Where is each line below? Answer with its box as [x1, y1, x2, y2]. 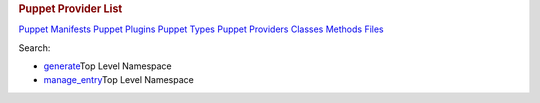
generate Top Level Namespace [43, 60, 172, 72]
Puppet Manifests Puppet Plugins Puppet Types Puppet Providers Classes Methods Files [18, 23, 384, 35]
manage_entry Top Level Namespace [43, 74, 194, 86]
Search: [18, 41, 51, 54]
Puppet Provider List [18, 2, 123, 15]
